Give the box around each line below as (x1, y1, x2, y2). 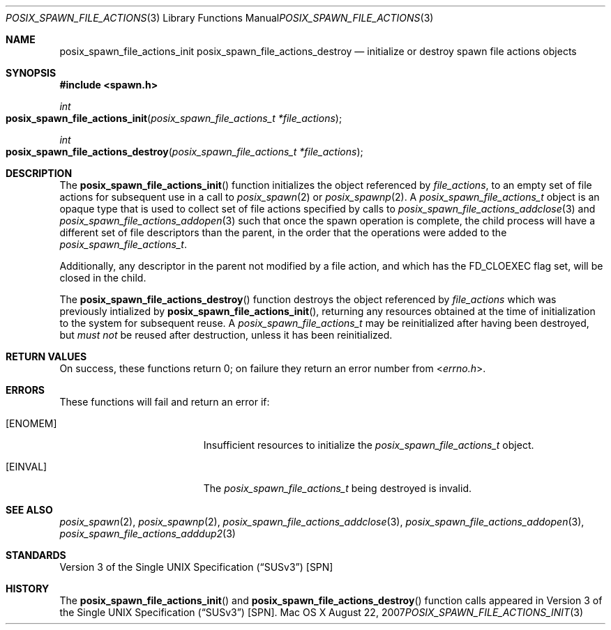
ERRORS (6, 384, 45, 396)
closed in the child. (59, 272, 146, 284)
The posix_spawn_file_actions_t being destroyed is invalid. (203, 482, 472, 494)
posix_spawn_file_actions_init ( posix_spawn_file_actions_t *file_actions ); (6, 112, 342, 124)
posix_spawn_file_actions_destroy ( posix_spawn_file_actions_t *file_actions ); (6, 146, 363, 157)
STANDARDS (6, 549, 66, 561)
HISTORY (6, 583, 50, 594)
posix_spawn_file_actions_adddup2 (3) (59, 528, 236, 539)
